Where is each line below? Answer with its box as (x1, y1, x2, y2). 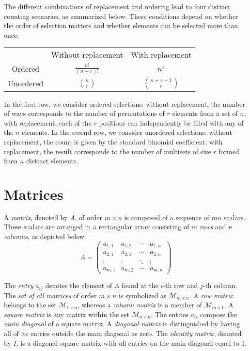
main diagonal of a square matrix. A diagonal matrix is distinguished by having (4, 319, 240, 329)
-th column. (203, 280, 237, 290)
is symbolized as (119, 290, 167, 300)
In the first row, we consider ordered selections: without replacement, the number (4, 98, 245, 109)
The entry (4, 280, 33, 290)
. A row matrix (189, 290, 233, 300)
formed (219, 146, 239, 156)
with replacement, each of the (4, 117, 92, 128)
